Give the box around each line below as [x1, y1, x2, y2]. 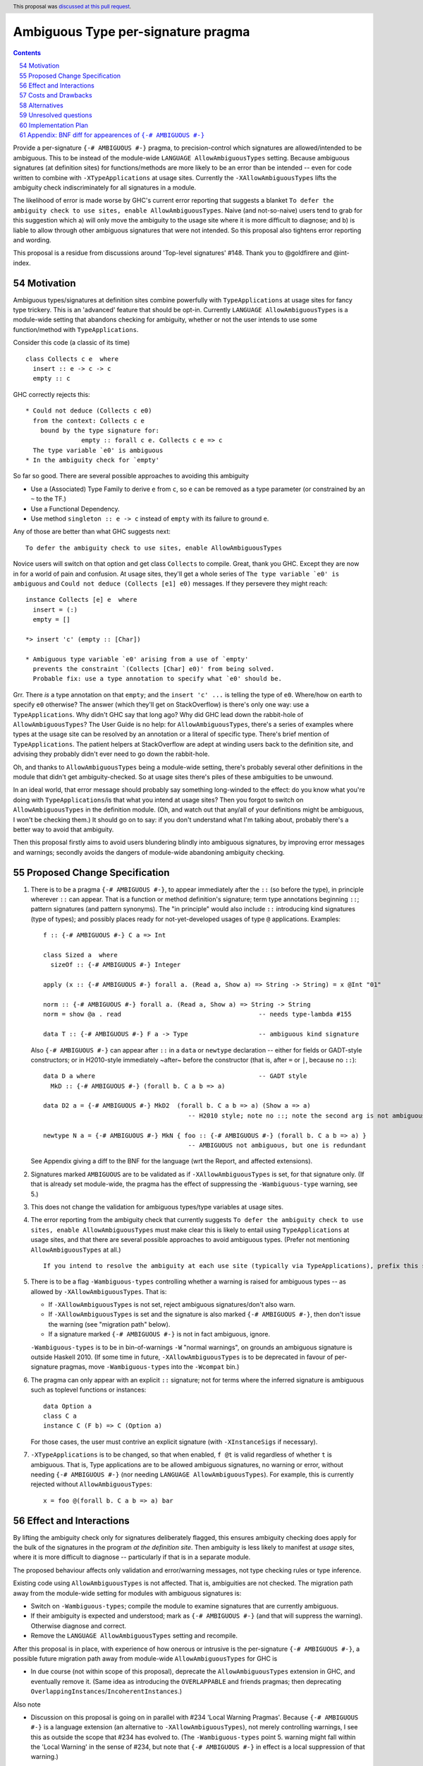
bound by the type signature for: [39, 426, 160, 434]
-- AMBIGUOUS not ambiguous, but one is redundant [188, 1142, 367, 1149]
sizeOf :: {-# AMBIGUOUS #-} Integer [50, 961, 181, 969]
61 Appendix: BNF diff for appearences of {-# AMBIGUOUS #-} [19, 131, 205, 139]
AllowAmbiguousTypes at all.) [30, 1245, 121, 1254]
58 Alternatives [19, 101, 63, 109]
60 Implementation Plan [19, 121, 88, 129]
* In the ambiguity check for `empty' [25, 456, 160, 464]
